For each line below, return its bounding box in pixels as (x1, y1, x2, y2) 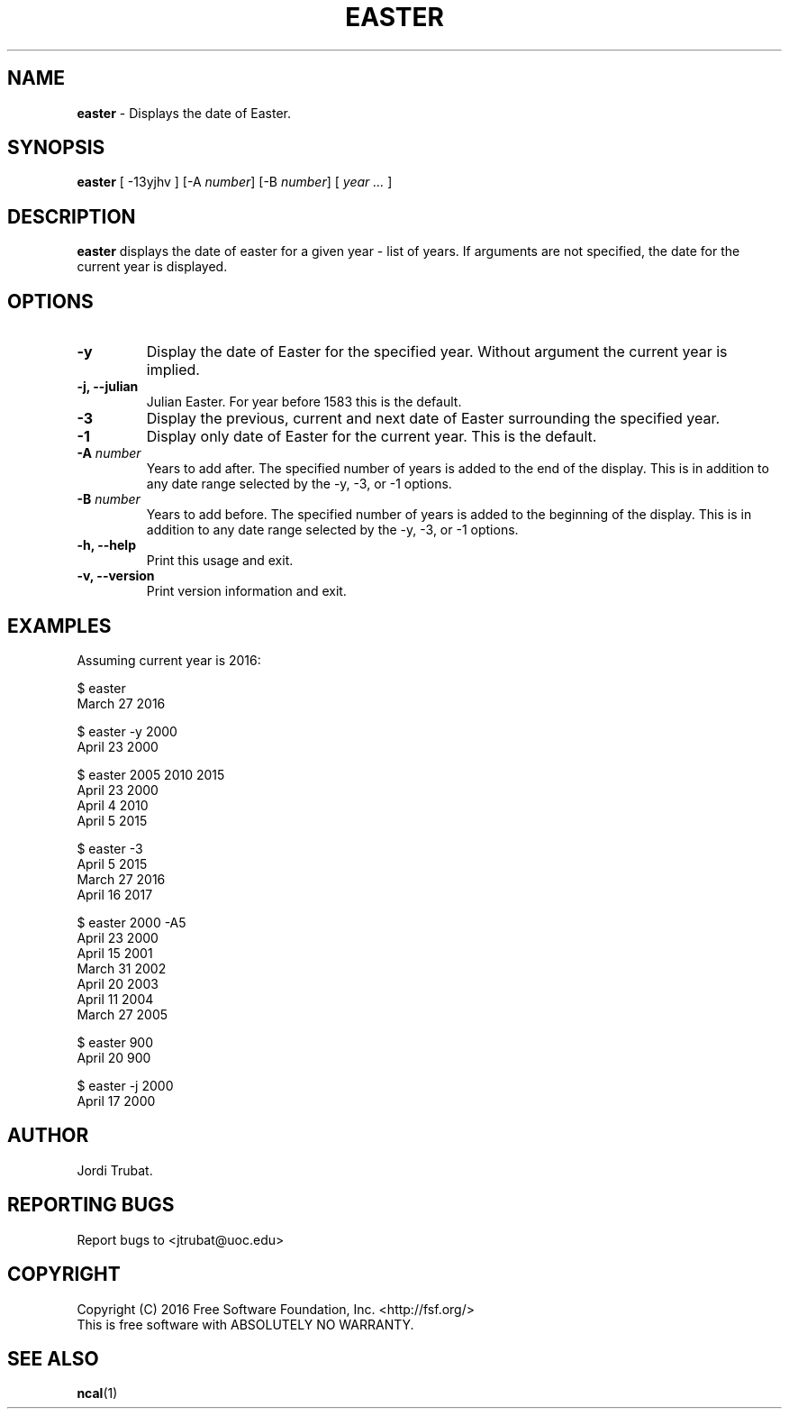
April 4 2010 (77, 797, 149, 813)
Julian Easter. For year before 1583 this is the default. (146, 394, 462, 410)
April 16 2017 (77, 886, 153, 902)
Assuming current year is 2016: (77, 652, 261, 668)
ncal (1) (77, 1385, 118, 1402)
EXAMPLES (7, 614, 112, 637)
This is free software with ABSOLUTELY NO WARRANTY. (77, 1316, 414, 1332)
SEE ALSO (7, 1347, 99, 1370)
